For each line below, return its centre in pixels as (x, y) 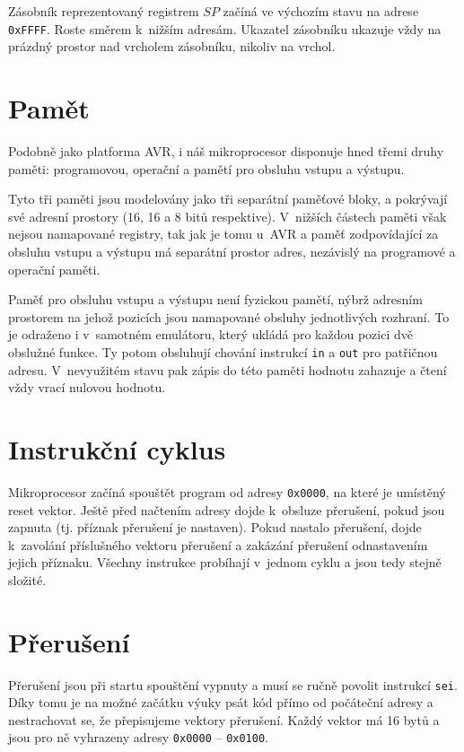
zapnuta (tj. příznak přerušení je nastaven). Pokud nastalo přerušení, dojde (215, 527)
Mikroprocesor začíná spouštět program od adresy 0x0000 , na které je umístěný (227, 491)
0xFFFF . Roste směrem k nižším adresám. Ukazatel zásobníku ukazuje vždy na (225, 28)
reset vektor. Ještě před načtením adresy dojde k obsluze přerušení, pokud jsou (227, 509)
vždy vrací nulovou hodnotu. (87, 387)
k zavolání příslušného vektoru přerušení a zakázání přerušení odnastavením (218, 544)
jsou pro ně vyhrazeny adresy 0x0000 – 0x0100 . (138, 737)
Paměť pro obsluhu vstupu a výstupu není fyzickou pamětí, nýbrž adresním (215, 299)
